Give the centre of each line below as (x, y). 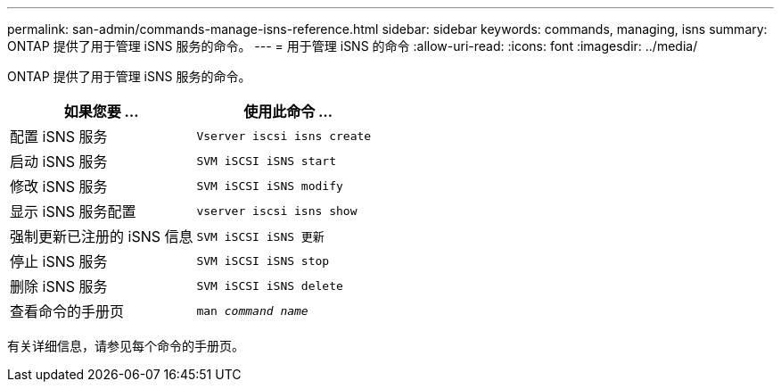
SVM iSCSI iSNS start (267, 161)
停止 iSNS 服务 (59, 261)
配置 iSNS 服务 (59, 137)
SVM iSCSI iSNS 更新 (260, 236)
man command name (252, 310)
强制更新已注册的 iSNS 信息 (102, 236)
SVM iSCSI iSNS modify (270, 186)
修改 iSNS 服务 (59, 186)
